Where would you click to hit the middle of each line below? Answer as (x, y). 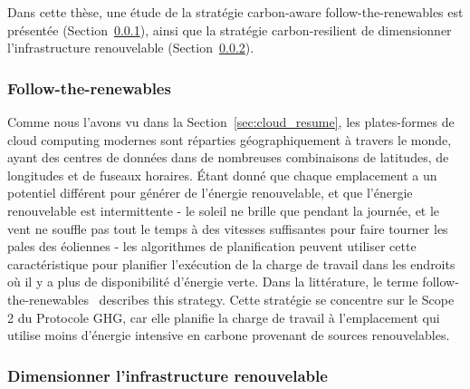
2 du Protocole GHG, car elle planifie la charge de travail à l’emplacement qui (224, 317)
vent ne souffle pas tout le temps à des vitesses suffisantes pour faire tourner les (228, 228)
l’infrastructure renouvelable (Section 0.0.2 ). (131, 48)
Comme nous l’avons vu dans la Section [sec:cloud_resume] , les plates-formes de (231, 122)
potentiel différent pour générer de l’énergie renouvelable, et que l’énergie (210, 193)
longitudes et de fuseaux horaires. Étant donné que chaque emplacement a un (222, 175)
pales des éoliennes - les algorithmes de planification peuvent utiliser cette (212, 246)
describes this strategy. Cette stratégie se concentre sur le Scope (277, 299)
